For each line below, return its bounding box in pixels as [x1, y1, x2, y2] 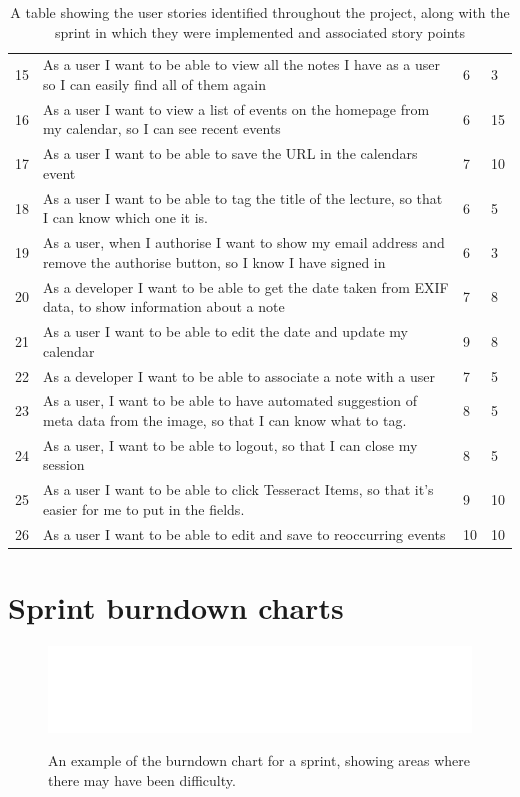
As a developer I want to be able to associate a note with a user [43, 365, 435, 386]
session [43, 454, 85, 475]
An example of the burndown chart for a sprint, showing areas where [48, 750, 471, 771]
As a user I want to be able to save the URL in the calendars [43, 143, 418, 164]
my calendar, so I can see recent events [43, 118, 281, 139]
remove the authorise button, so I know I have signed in [43, 251, 386, 272]
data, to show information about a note [43, 296, 285, 317]
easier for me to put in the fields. [43, 498, 245, 519]
